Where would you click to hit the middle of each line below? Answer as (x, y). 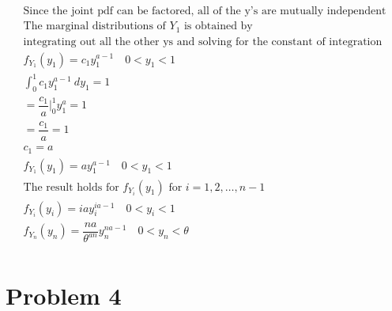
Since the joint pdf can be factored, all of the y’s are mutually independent (205, 11)
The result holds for (71, 187)
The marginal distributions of (94, 27)
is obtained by (218, 27)
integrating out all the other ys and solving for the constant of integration (203, 42)
